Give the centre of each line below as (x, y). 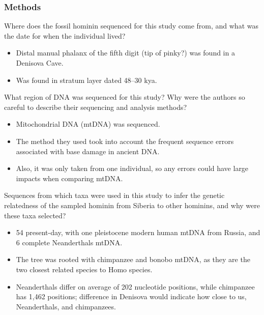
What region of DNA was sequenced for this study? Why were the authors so (125, 97)
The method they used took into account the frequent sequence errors (125, 141)
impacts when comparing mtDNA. (69, 178)
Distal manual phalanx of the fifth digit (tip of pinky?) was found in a (125, 53)
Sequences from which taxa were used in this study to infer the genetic (114, 195)
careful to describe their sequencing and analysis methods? (96, 107)
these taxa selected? (35, 215)
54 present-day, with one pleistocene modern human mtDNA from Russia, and (138, 232)
